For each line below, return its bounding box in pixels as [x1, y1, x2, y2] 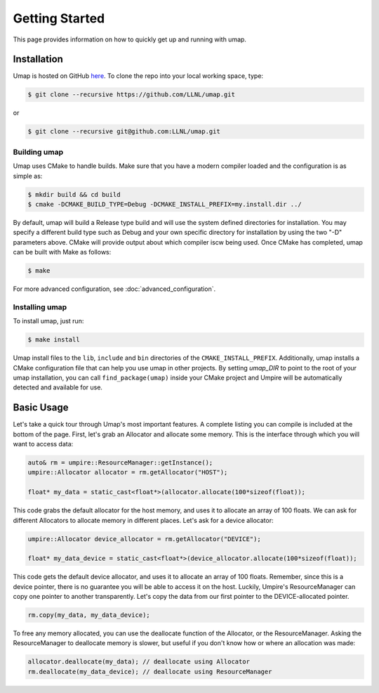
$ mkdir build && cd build [27, 190, 121, 198]
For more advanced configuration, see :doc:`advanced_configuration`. [13, 285, 216, 293]
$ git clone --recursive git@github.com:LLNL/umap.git [27, 127, 220, 136]
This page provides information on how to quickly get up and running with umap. [13, 35, 247, 44]
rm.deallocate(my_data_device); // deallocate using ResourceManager [27, 668, 272, 675]
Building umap [13, 147, 63, 157]
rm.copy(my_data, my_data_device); [27, 611, 150, 619]
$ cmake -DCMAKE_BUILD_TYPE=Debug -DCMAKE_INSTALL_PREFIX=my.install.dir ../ [27, 200, 302, 208]
